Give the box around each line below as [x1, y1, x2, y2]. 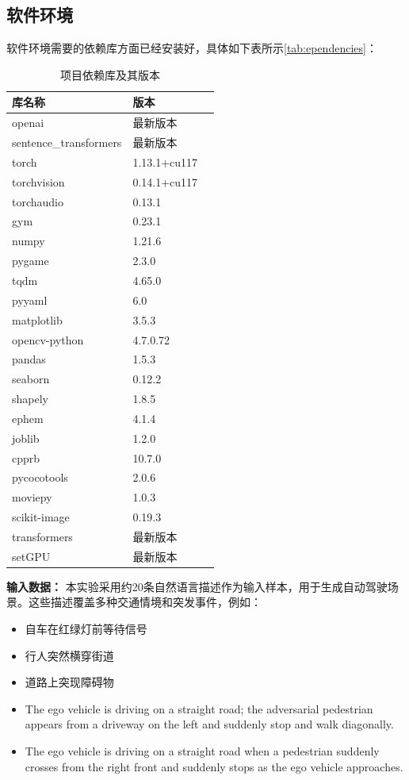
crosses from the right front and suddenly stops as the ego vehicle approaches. [25, 758, 403, 774]
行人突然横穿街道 [25, 647, 114, 663]
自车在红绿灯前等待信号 [25, 621, 147, 637]
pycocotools [12, 469, 68, 486]
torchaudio [12, 193, 64, 209]
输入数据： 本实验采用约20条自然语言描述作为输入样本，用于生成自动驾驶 [6, 578, 388, 594]
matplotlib [12, 311, 63, 328]
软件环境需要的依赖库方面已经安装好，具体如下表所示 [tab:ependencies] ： [6, 40, 377, 56]
